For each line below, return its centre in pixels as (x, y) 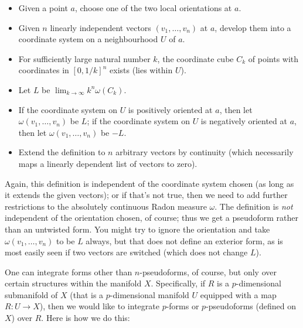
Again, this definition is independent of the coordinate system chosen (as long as (149, 183)
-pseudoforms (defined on (251, 306)
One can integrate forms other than (69, 271)
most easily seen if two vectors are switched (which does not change (126, 252)
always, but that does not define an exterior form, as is (184, 240)
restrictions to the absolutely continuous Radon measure (106, 206)
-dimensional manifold (149, 294)
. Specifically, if (178, 283)
